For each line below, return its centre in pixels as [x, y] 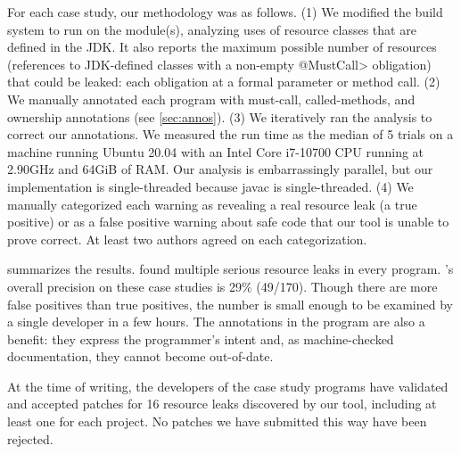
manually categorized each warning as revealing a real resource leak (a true [212, 204]
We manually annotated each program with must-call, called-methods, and [211, 99]
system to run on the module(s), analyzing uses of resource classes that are [212, 29]
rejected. [30, 438]
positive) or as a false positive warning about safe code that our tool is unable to [228, 222]
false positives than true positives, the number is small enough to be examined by [230, 304]
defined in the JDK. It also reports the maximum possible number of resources [222, 47]
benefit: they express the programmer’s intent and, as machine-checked [201, 338]
